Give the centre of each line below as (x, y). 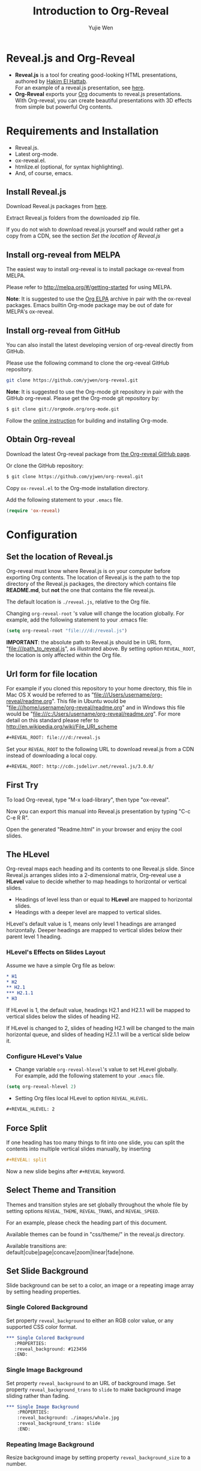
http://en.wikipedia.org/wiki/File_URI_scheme (62, 727)
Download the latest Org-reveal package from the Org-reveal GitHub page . (99, 454)
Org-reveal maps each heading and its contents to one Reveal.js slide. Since (100, 869)
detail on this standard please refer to (52, 721)
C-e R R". (18, 818)
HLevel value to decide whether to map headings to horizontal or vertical (97, 882)
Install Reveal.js (37, 192)
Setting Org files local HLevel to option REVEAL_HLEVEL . (81, 1098)
